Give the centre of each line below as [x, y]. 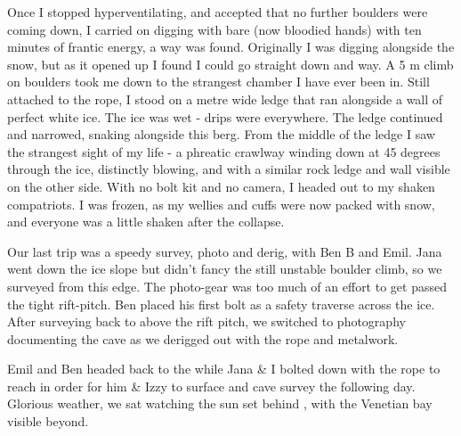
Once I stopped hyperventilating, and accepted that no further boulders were [218, 12]
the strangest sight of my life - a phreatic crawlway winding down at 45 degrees [224, 151]
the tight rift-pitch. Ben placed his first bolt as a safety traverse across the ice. [221, 304]
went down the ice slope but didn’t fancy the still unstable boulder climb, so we [225, 269]
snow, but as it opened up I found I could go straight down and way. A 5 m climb [230, 64]
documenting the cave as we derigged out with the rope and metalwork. [203, 338]
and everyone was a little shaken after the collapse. [146, 222]
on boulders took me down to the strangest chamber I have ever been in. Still [218, 82]
